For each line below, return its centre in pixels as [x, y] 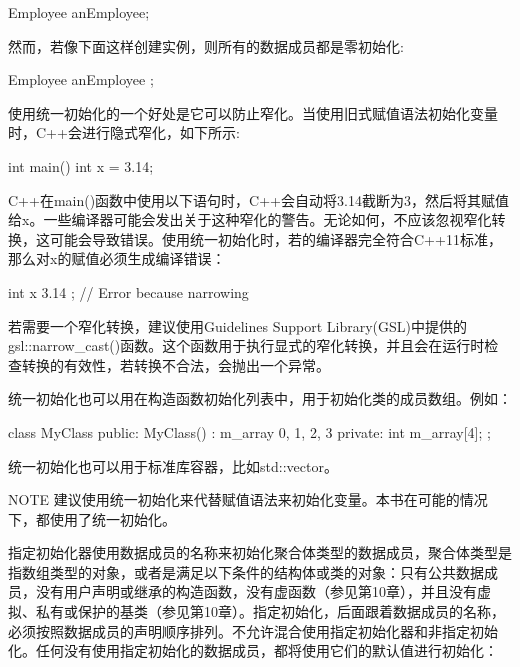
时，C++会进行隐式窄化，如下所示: [124, 132]
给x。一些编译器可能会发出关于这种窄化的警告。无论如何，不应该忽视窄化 [250, 219]
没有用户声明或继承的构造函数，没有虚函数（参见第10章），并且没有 [256, 591]
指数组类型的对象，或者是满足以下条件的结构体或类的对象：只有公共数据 [246, 571]
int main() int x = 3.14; [81, 165]
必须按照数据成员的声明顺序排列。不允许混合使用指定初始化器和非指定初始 [253, 630]
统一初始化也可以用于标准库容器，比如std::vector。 [173, 465]
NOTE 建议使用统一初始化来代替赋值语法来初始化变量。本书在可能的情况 [248, 499]
